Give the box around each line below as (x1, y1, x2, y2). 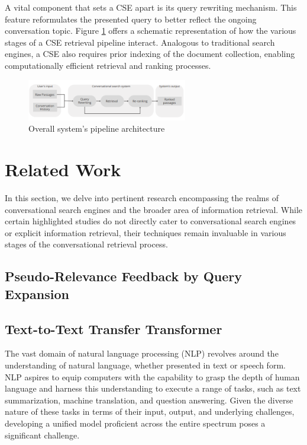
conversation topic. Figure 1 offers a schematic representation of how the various (5, 24, 296, 37)
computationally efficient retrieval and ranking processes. (5, 59, 211, 71)
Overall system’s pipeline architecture (28, 122, 165, 135)
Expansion (5, 284, 69, 303)
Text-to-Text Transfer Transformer (5, 319, 222, 338)
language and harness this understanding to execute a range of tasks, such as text (5, 382, 301, 395)
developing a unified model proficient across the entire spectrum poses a (5, 417, 266, 429)
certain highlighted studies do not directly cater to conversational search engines (5, 215, 296, 227)
